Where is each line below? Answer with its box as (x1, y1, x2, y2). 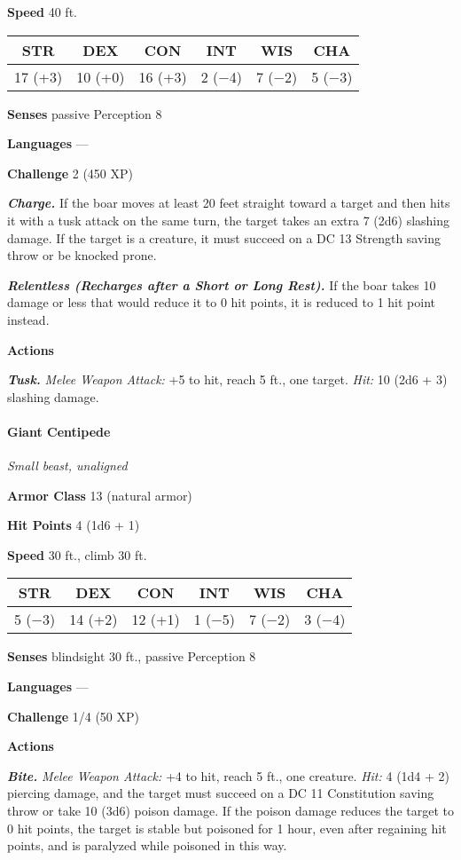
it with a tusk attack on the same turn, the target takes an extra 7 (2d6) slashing (7, 210, 450, 229)
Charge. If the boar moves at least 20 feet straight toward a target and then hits (7, 193, 450, 212)
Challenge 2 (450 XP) (7, 163, 134, 182)
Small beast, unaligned (7, 456, 128, 475)
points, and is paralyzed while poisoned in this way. (7, 836, 287, 855)
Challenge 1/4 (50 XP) (7, 706, 140, 725)
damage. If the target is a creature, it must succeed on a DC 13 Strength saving (7, 228, 441, 247)
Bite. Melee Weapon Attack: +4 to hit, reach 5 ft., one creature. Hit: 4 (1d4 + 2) (7, 766, 450, 785)
